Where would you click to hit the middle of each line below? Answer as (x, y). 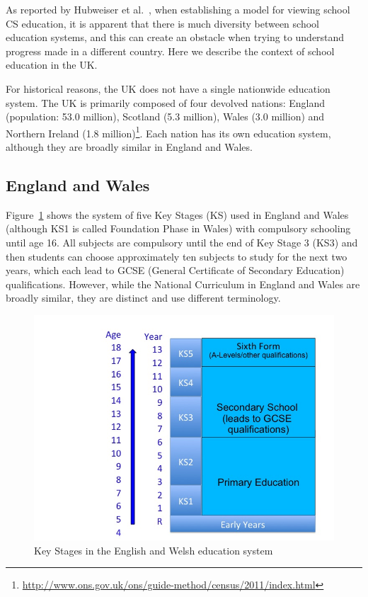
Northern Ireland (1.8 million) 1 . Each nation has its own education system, (168, 132)
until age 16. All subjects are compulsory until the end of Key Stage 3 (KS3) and (182, 242)
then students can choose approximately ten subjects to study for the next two (177, 256)
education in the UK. (52, 65)
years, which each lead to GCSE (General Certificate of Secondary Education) (175, 270)
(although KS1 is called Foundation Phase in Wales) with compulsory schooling (178, 228)
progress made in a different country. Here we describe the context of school (170, 51)
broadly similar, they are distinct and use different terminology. (143, 298)
